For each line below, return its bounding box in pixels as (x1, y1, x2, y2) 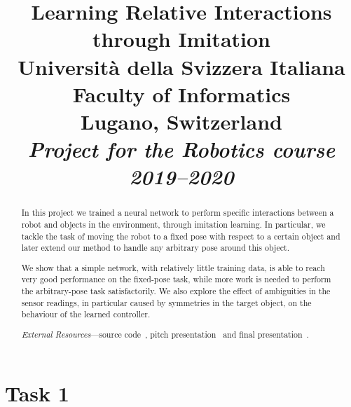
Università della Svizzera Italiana (18, 52, 345, 81)
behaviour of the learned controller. (21, 308, 151, 320)
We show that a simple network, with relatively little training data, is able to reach (21, 261, 325, 273)
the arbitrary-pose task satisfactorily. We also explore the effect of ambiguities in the (21, 285, 331, 297)
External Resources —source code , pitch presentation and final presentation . (21, 328, 309, 340)
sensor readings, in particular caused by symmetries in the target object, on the (21, 296, 312, 308)
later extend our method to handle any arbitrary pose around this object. (21, 242, 289, 254)
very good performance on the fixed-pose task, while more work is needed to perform (21, 273, 331, 285)
